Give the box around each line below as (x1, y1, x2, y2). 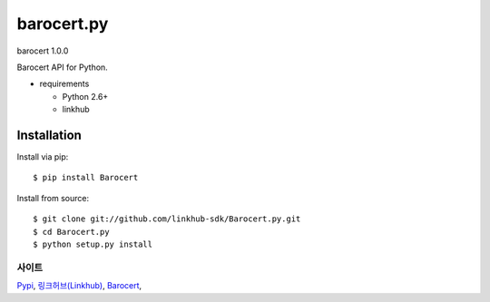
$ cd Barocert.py (33, 227, 110, 237)
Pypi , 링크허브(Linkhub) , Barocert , (16, 280, 142, 291)
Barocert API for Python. (16, 62, 108, 73)
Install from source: (16, 192, 90, 203)
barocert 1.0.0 (16, 45, 69, 56)
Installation (16, 127, 82, 142)
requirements (39, 78, 90, 90)
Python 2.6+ (62, 91, 109, 102)
